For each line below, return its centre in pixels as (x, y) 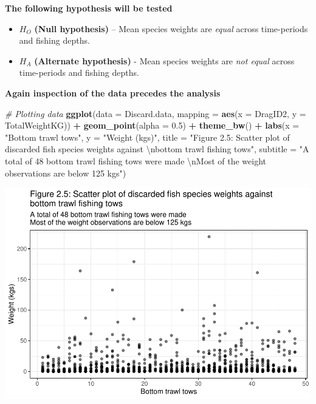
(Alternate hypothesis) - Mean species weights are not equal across (164, 60)
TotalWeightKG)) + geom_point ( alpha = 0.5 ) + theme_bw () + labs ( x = (152, 125)
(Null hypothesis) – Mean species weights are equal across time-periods (171, 28)
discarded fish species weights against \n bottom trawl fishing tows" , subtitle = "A (157, 149)
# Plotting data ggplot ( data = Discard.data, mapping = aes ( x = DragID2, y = (156, 113)
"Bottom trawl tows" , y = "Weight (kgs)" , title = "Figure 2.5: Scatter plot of (147, 137)
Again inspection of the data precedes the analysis (113, 93)
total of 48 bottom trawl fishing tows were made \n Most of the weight (136, 160)
